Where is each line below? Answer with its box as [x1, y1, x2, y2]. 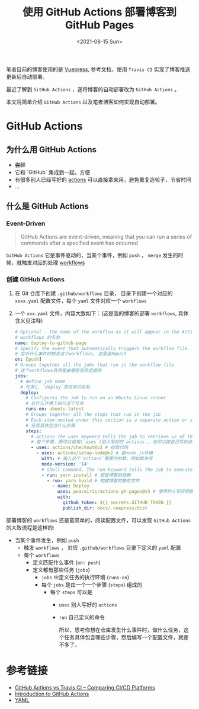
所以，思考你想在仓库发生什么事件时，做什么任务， [59, 626, 184, 633]
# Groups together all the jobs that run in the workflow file [14, 362, 175, 368]
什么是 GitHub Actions [6, 201, 89, 211]
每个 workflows [23, 551, 60, 559]
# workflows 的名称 [14, 334, 60, 341]
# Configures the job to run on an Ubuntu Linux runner [25, 395, 166, 401]
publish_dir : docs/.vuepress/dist [62, 505, 148, 511]
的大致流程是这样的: [6, 524, 55, 531]
